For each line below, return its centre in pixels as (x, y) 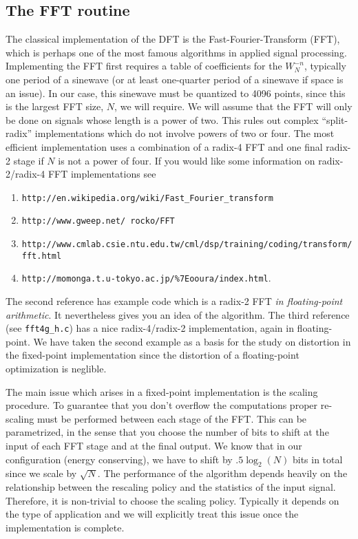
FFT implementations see (102, 174)
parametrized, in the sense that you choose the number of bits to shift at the (167, 432)
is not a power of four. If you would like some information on (187, 160)
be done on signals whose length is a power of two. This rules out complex (162, 119)
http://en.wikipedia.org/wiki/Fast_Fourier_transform (147, 198)
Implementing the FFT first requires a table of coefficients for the (144, 66)
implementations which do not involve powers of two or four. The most (185, 133)
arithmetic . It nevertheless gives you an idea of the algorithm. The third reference (178, 314)
